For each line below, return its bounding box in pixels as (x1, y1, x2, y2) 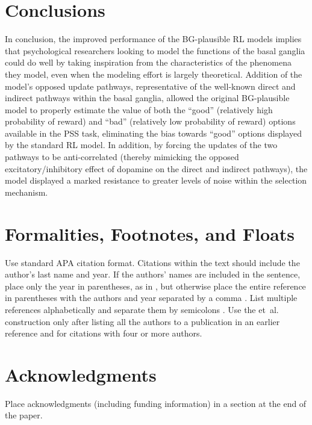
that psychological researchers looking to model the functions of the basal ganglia (5, 44, 305, 57)
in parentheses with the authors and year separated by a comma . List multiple (5, 291, 298, 304)
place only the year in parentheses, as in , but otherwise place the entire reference (5, 279, 306, 292)
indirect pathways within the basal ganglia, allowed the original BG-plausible (5, 92, 290, 104)
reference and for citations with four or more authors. (5, 327, 202, 340)
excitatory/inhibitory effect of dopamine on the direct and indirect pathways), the (5, 162, 308, 175)
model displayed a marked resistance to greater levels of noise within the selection (5, 174, 307, 187)
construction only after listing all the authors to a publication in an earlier (5, 315, 280, 327)
